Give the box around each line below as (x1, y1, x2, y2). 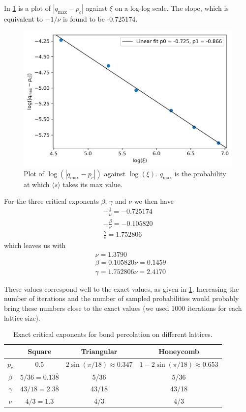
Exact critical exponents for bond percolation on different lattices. (13, 329, 213, 339)
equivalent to (4, 14, 43, 24)
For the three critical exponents (4, 195, 99, 206)
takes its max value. (62, 179, 123, 190)
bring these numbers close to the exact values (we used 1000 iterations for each (4, 302, 242, 313)
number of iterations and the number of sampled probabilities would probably (4, 293, 239, 303)
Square (28, 346, 52, 356)
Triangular (81, 346, 118, 356)
